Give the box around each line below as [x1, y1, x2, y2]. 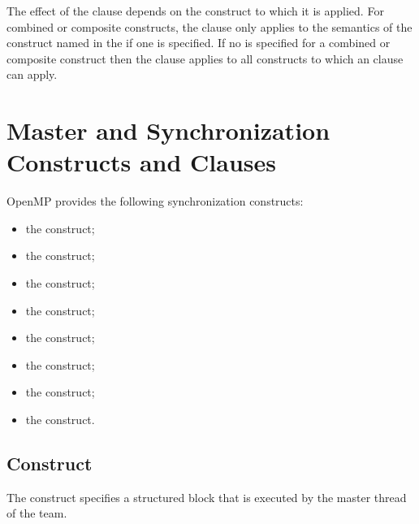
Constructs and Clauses [6, 145, 276, 179]
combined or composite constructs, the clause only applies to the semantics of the [6, 18, 413, 35]
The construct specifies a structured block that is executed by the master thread [6, 488, 407, 505]
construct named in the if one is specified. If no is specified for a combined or [6, 34, 391, 51]
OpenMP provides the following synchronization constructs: [6, 193, 304, 210]
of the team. [6, 505, 67, 522]
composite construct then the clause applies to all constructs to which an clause [6, 50, 404, 67]
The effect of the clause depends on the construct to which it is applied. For [6, 2, 384, 19]
